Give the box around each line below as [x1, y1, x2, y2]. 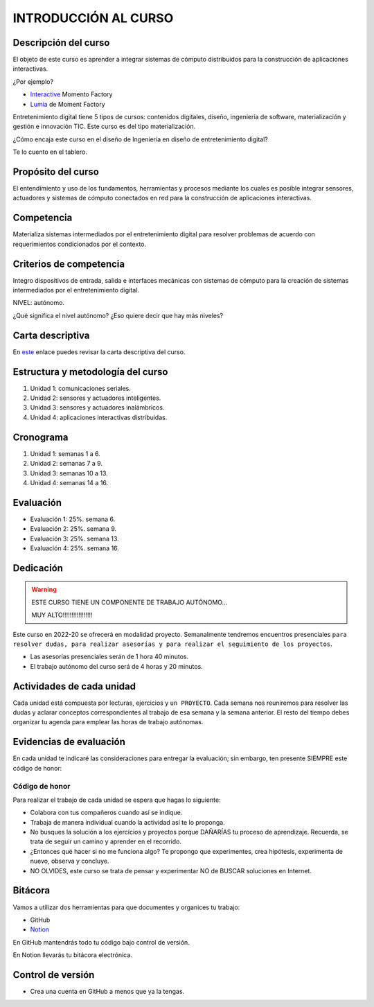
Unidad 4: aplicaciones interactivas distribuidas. [30, 413, 168, 421]
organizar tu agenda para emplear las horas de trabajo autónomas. [12, 718, 204, 726]
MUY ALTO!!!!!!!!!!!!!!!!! [31, 611, 93, 620]
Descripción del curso [12, 37, 110, 49]
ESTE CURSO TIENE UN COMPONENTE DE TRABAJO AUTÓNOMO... [31, 598, 228, 606]
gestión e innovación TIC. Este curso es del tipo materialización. [12, 122, 196, 131]
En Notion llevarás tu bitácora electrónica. [12, 951, 133, 959]
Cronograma [12, 431, 69, 443]
